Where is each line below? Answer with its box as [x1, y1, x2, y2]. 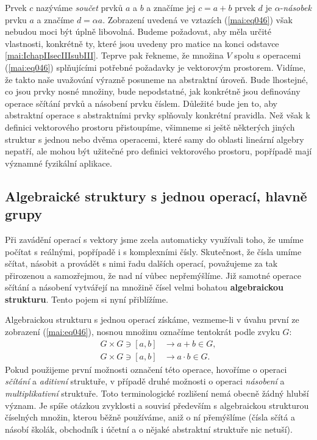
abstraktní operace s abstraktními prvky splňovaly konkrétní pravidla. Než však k [5, 109, 310, 121]
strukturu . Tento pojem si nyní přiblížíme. [5, 292, 168, 305]
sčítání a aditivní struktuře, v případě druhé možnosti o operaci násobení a [5, 375, 285, 388]
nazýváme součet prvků [36, 1, 123, 13]
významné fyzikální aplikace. [5, 156, 112, 169]
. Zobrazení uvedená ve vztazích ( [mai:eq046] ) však [102, 13, 293, 26]
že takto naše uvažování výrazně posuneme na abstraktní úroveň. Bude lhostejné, [5, 73, 308, 85]
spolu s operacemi [234, 49, 301, 62]
